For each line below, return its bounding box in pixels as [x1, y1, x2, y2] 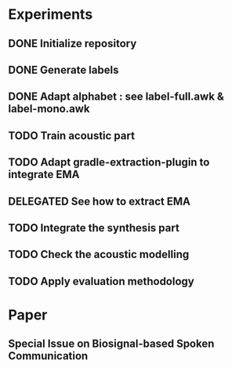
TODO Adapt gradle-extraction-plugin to [8, 155, 210, 169]
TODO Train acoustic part [8, 129, 136, 142]
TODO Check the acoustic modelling [8, 248, 190, 261]
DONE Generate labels [8, 63, 119, 76]
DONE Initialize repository [8, 37, 137, 50]
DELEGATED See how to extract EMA [8, 195, 190, 208]
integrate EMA [8, 168, 80, 181]
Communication [8, 349, 89, 363]
